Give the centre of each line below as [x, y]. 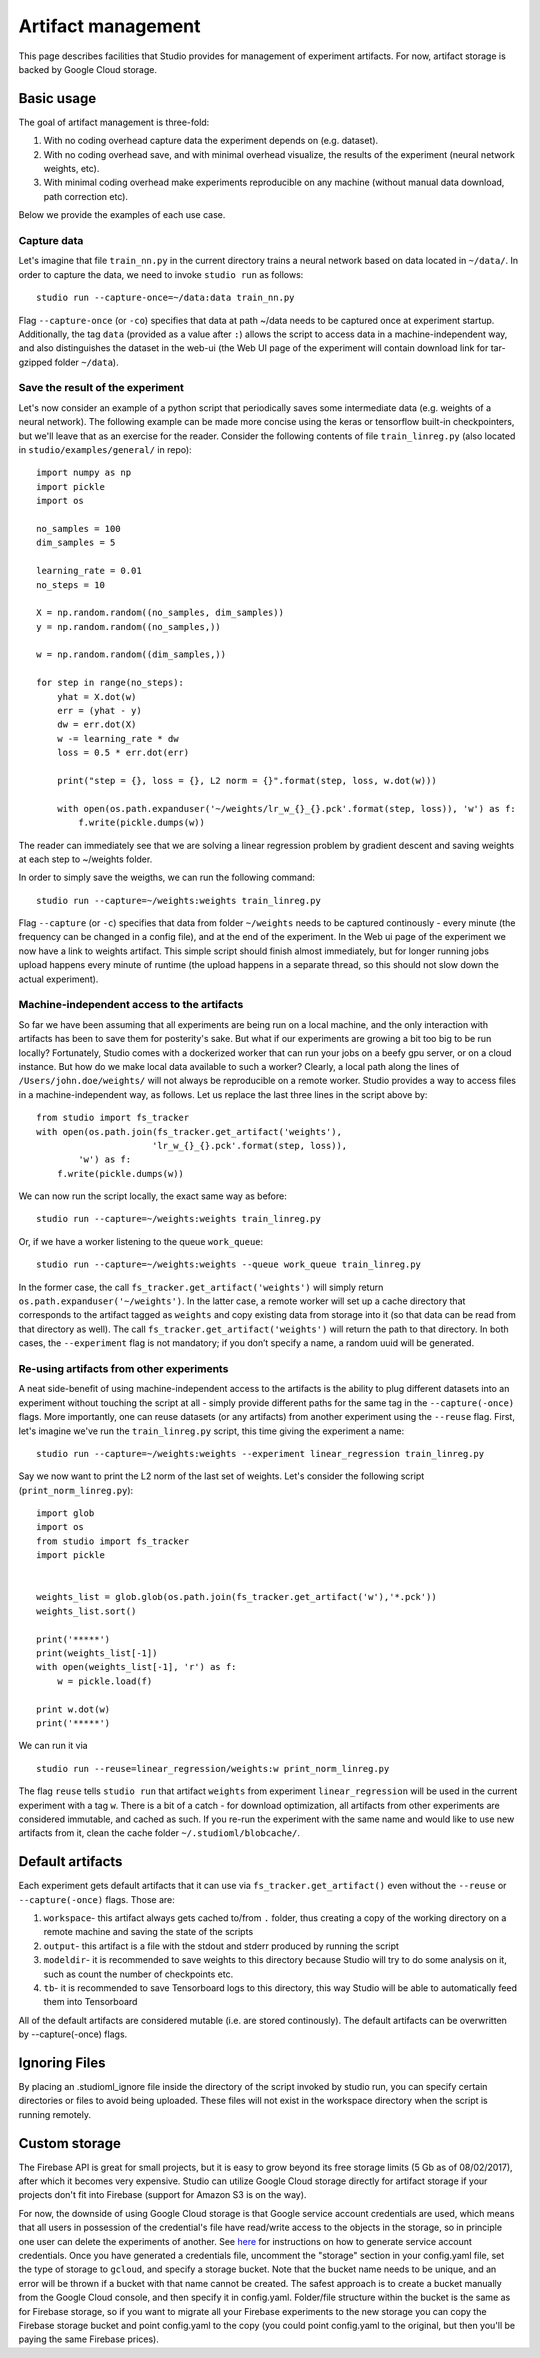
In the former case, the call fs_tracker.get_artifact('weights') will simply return [201, 1287]
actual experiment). [58, 979]
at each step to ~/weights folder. [85, 859]
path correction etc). [86, 196]
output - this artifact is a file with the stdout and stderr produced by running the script [221, 1946]
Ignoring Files [62, 2062]
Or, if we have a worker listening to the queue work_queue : [141, 1241]
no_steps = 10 [70, 584]
